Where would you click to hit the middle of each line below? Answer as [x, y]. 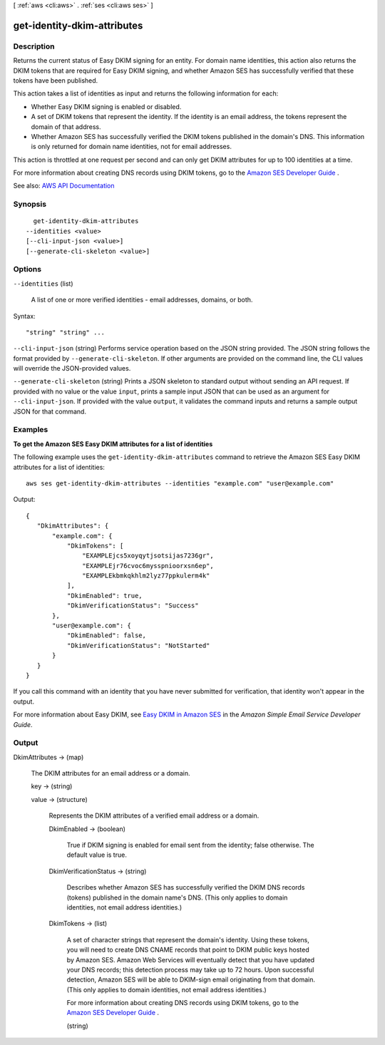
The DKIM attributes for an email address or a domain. [111, 773]
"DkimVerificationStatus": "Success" [133, 606]
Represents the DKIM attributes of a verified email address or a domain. [154, 815]
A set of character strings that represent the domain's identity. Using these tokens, [188, 940]
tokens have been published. [56, 80]
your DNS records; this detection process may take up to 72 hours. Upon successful [190, 969]
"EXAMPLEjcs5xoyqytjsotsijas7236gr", [148, 556]
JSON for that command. [50, 411]
